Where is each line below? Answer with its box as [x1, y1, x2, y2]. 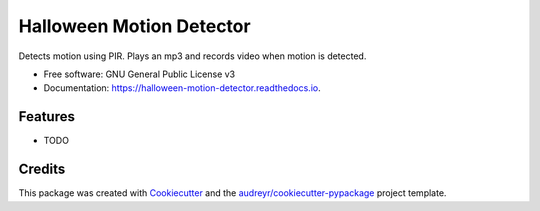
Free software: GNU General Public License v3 [43, 68, 236, 80]
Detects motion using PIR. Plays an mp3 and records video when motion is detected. [18, 50, 367, 62]
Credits [18, 161, 66, 178]
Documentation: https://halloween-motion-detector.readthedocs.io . [43, 82, 321, 94]
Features [18, 108, 75, 125]
